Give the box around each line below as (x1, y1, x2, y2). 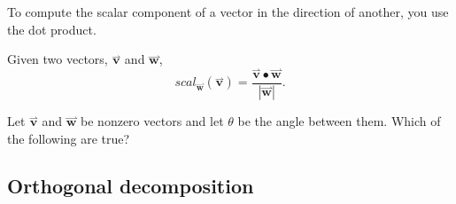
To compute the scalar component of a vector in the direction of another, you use (7, 3, 449, 20)
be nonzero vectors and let (81, 111, 224, 129)
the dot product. (7, 20, 97, 38)
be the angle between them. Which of (237, 111, 441, 129)
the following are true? (7, 129, 130, 147)
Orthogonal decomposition (7, 172, 254, 200)
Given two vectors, (7, 50, 108, 68)
